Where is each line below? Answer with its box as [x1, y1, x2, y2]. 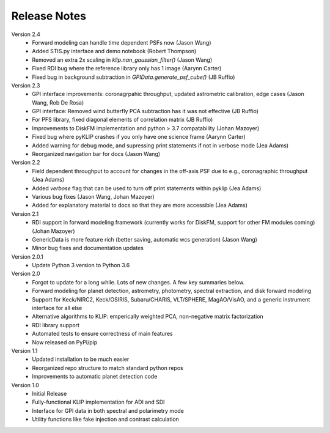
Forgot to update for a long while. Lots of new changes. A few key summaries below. [32, 278, 245, 286]
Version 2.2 [11, 159, 40, 166]
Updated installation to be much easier [32, 355, 130, 363]
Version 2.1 [11, 210, 39, 217]
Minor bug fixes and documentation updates [32, 245, 144, 252]
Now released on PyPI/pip [32, 338, 98, 346]
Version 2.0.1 [11, 253, 43, 260]
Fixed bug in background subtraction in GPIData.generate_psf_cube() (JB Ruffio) [32, 73, 235, 81]
